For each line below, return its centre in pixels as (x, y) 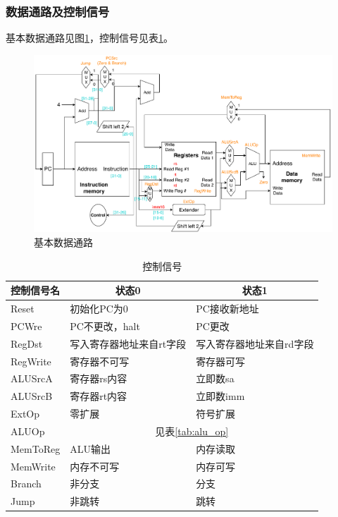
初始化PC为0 (99, 309)
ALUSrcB (32, 396)
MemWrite (33, 466)
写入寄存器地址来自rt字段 (128, 343)
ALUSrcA (32, 378)
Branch (26, 483)
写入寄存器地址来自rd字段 (255, 343)
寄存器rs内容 (99, 378)
